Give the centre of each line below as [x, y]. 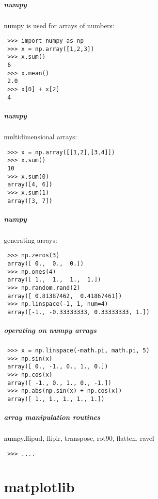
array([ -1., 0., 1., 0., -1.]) [59, 383]
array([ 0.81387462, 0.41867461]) [65, 296]
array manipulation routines [52, 417]
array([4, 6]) [30, 185]
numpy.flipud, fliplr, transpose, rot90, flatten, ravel [79, 438]
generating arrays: [31, 240]
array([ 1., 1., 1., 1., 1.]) [56, 399]
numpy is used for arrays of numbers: [59, 25]
